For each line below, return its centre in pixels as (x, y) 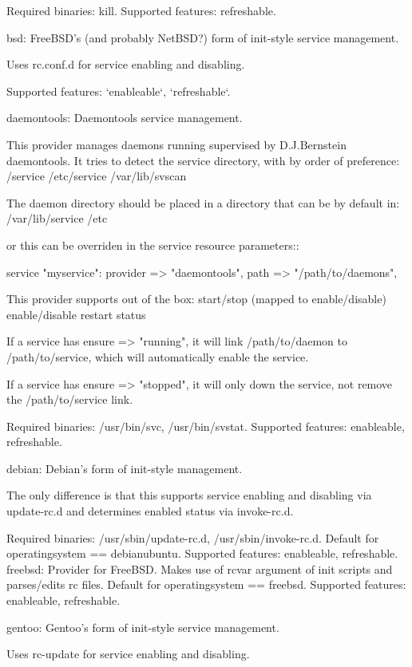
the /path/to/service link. (70, 399)
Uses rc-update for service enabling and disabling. (128, 654)
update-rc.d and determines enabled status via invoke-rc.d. (150, 511)
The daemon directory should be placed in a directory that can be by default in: (203, 202)
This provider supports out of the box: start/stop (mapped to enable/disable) (196, 299)
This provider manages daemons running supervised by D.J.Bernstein (176, 144)
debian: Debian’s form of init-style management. (125, 468)
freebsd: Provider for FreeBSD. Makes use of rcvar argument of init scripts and (200, 568)
